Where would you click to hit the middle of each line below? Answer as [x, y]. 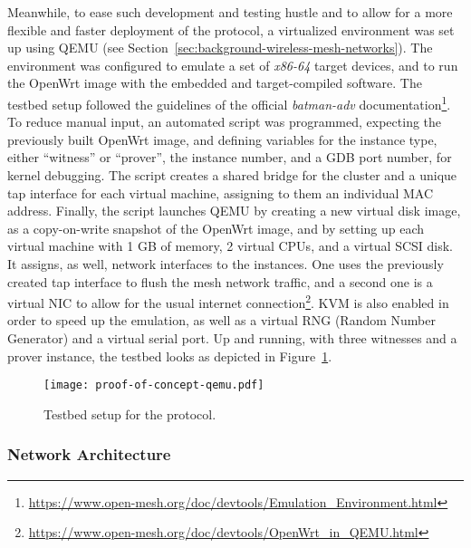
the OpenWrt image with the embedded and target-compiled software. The [215, 83]
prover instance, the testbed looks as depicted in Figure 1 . [170, 356]
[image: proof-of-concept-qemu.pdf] [154, 385]
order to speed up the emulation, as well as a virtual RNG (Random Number [221, 320]
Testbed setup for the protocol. [130, 413]
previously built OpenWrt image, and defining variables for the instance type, [222, 139]
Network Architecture [89, 454]
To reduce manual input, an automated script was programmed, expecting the [225, 122]
